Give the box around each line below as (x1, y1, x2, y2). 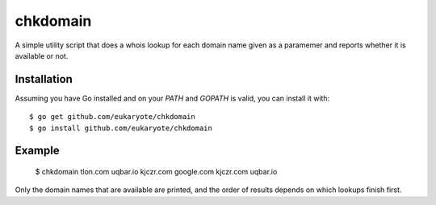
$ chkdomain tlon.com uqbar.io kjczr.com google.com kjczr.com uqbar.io (35, 167, 278, 177)
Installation (15, 72, 73, 86)
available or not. (15, 51, 69, 60)
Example (15, 144, 60, 158)
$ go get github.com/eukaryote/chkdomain (29, 113, 195, 121)
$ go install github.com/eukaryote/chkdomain (29, 123, 213, 133)
